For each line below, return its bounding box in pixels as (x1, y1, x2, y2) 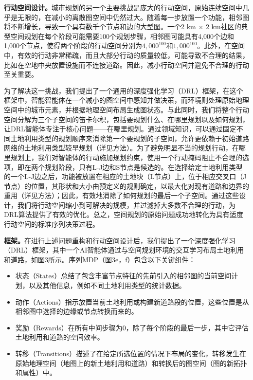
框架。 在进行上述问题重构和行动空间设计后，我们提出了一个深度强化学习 (4, 235, 235, 245)
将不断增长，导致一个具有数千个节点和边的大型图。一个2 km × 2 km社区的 (4, 21, 241, 32)
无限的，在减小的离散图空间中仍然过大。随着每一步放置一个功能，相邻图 (17, 12, 249, 22)
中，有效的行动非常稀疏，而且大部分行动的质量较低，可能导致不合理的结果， (4, 50, 249, 60)
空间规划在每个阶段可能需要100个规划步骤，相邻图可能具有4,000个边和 (10, 31, 234, 41)
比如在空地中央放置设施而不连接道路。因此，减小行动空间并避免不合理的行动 (4, 59, 249, 70)
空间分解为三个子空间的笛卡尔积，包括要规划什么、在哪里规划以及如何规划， (4, 114, 249, 124)
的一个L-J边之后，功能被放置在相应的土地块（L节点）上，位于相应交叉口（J (4, 171, 247, 181)
